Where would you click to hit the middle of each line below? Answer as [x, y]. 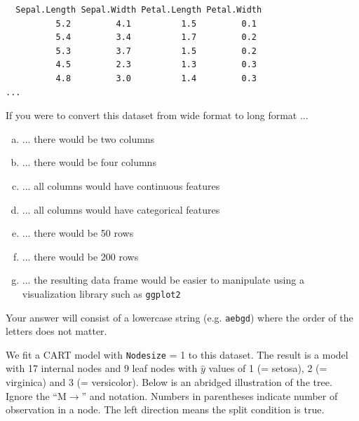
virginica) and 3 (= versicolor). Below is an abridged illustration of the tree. [169, 382]
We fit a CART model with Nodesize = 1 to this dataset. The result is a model [177, 354]
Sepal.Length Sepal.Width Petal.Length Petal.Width [139, 10]
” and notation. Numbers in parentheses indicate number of [210, 395]
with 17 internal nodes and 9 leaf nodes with [102, 368]
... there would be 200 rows [80, 256]
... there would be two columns [88, 138]
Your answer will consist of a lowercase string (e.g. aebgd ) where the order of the [179, 317]
